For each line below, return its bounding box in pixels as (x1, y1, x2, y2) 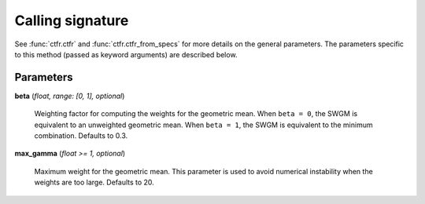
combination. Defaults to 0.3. (34, 131, 128, 140)
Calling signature (14, 12, 129, 29)
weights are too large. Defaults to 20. (34, 177, 155, 188)
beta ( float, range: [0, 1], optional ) (14, 91, 125, 100)
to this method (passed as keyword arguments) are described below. (14, 49, 238, 59)
